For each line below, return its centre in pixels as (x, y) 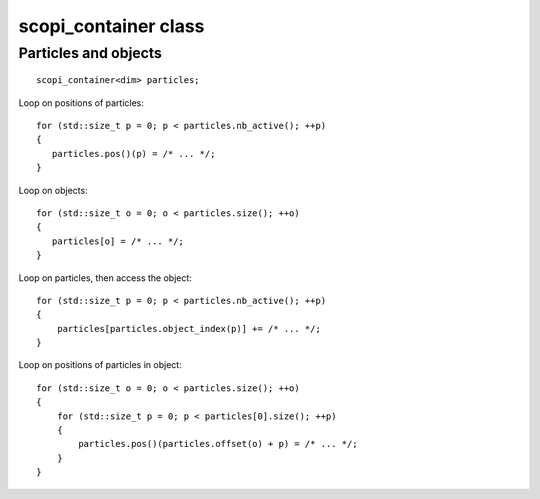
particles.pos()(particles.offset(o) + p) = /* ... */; (218, 444)
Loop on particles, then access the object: (105, 277)
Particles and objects (90, 53)
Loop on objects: (53, 190)
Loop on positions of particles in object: (100, 365)
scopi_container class (111, 26)
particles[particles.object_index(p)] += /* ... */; (189, 328)
